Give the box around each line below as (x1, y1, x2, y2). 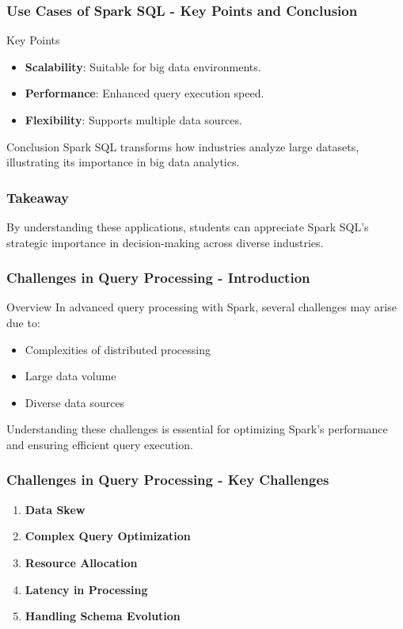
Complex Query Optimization (25, 528, 191, 544)
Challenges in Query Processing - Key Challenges (6, 470, 329, 490)
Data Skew (25, 501, 86, 517)
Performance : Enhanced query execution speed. (25, 85, 264, 101)
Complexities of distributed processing (25, 341, 211, 357)
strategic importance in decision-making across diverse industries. (6, 234, 324, 250)
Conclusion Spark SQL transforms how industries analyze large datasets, (6, 138, 359, 154)
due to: (6, 314, 40, 330)
